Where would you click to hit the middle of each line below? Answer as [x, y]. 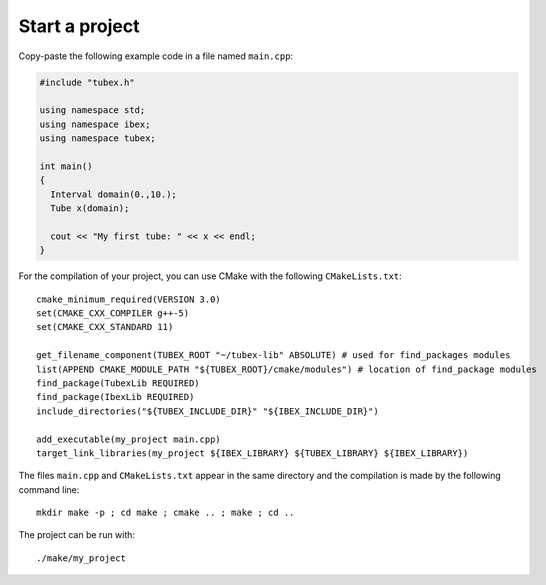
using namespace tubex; [98, 138]
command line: [49, 489]
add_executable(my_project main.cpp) [129, 439]
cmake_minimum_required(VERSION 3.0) [129, 299]
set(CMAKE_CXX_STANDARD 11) [105, 327]
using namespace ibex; [95, 124]
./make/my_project [81, 558]
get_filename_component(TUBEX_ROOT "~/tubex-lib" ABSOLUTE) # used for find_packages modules [273, 355]
